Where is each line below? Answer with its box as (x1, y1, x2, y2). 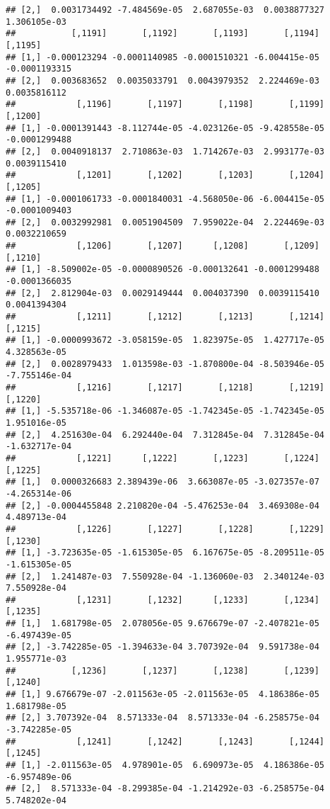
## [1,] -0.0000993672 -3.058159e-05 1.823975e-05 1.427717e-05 (6, 335, 325, 346)
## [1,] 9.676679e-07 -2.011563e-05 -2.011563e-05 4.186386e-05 (6, 689, 319, 700)
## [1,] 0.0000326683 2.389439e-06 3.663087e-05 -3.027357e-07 (6, 477, 319, 487)
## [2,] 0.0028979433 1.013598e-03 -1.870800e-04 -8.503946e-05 (6, 358, 325, 369)
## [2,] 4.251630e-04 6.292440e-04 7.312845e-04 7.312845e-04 (6, 429, 325, 440)
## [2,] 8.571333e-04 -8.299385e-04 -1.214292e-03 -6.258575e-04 (6, 783, 325, 794)
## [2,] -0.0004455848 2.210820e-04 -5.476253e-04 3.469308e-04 (6, 500, 319, 511)
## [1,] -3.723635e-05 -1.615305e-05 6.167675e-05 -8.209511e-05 (6, 548, 325, 558)
